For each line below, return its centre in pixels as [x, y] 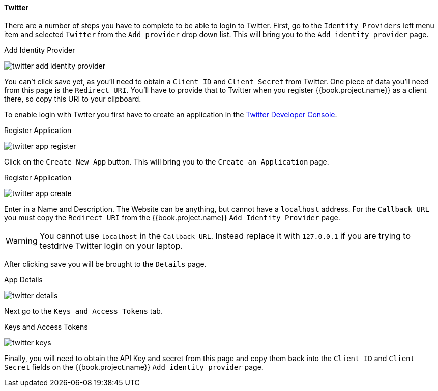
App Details [23, 279]
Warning [22, 240]
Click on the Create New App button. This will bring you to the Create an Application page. [167, 161]
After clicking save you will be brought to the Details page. [105, 264]
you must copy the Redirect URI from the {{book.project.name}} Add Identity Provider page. [172, 217]
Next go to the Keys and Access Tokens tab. [83, 311]
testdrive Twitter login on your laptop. [111, 246]
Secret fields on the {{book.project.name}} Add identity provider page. [134, 367]
